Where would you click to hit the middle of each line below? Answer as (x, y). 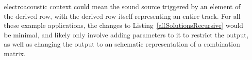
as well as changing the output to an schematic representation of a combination (122, 44)
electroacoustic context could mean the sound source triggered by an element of (122, 6)
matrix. (15, 53)
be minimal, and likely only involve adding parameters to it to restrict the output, (126, 34)
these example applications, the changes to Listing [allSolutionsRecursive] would (124, 25)
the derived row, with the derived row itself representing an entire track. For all (122, 16)
